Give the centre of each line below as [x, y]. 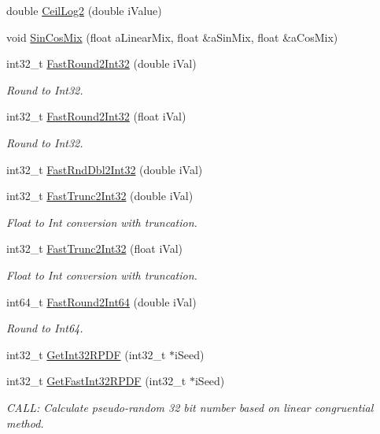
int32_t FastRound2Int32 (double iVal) [101, 63]
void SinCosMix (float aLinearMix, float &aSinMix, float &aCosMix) [172, 37]
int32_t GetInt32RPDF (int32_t [86, 354]
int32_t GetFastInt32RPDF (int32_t [96, 381]
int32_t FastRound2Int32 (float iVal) [96, 116]
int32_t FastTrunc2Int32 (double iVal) [100, 196]
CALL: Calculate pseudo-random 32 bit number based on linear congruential [190, 407]
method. [25, 423]
